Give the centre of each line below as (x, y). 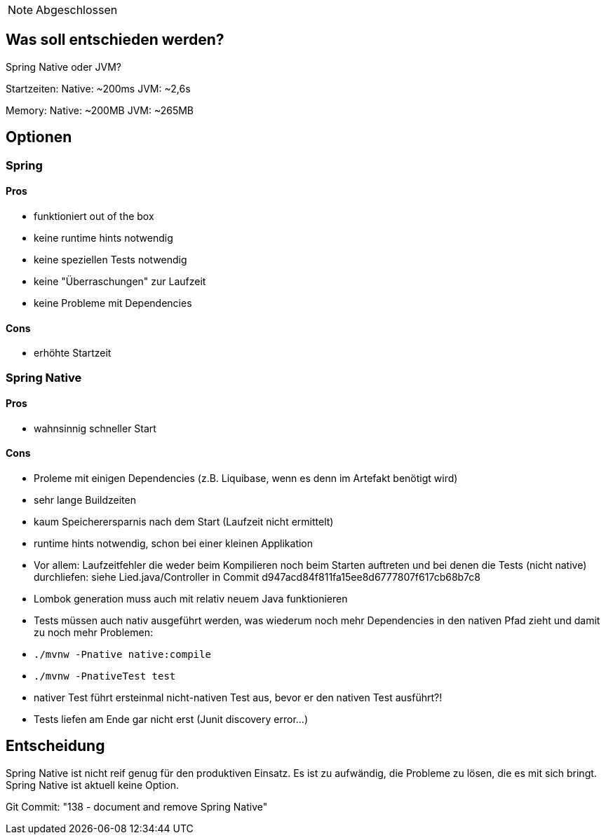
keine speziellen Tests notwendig (110, 259)
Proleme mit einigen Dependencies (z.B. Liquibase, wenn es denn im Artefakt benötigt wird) (246, 478)
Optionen (39, 137)
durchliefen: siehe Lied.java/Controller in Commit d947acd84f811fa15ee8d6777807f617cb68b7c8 (257, 577)
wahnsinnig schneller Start (95, 428)
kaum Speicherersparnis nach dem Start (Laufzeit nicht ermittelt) (184, 521)
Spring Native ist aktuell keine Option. (93, 785)
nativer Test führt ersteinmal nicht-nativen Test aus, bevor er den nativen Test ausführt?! (238, 697)
